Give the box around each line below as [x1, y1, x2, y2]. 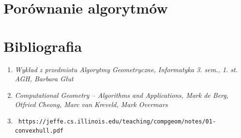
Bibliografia [3, 36, 82, 56]
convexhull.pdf [15, 127, 64, 135]
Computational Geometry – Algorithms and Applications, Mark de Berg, [15, 90, 229, 100]
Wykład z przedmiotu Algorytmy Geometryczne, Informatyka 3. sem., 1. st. [15, 64, 238, 74]
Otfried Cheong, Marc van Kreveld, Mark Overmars [15, 99, 168, 109]
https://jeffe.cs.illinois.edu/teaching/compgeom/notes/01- [18, 118, 216, 125]
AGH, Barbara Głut [15, 74, 74, 84]
